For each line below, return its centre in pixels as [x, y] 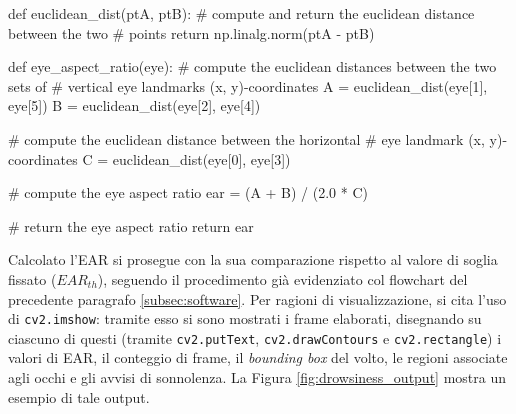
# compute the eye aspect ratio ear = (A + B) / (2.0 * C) [188, 192]
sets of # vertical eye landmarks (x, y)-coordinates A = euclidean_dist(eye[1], [248, 85]
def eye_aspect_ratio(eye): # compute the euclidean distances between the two [252, 66]
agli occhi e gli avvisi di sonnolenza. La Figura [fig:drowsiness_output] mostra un [257, 377]
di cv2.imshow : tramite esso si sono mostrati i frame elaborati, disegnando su [245, 318]
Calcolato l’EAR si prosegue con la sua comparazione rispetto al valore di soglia [253, 259]
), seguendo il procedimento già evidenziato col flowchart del [282, 278]
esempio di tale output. [79, 396]
